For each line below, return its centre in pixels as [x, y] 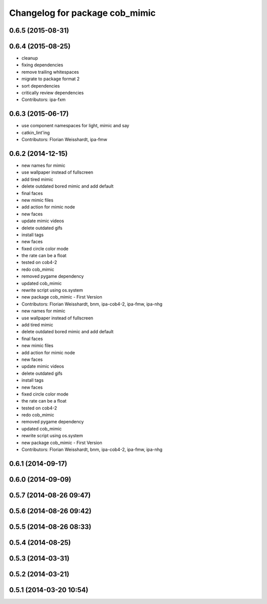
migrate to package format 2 [51, 79]
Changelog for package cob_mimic [82, 13]
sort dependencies [41, 86]
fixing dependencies [43, 65]
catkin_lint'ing [36, 132]
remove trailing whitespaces [50, 72]
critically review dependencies [53, 93]
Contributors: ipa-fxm [44, 100]
